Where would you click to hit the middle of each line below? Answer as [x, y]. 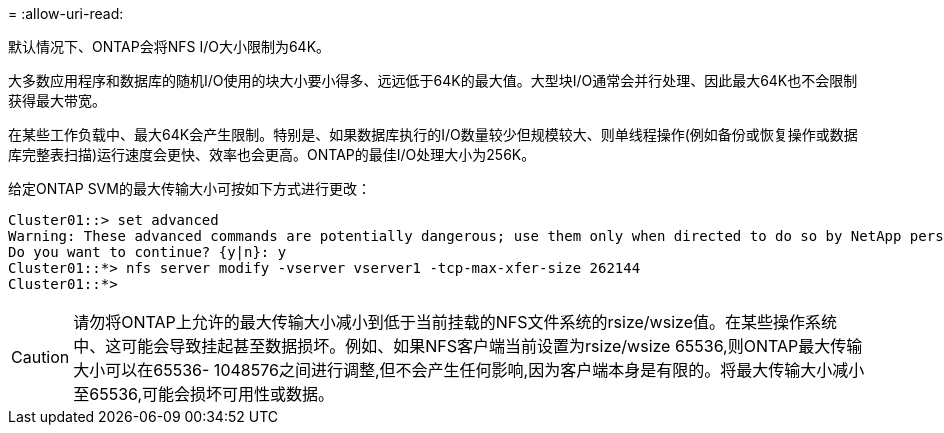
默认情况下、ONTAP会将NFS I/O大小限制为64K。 [169, 46]
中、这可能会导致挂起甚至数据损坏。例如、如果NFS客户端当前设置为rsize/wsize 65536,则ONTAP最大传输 [468, 346]
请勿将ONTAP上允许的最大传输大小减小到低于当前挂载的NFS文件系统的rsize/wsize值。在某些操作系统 [455, 322]
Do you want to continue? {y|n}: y [147, 252]
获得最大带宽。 [57, 100]
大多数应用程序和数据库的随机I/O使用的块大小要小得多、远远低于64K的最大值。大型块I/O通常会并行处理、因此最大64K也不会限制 [433, 80]
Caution [40, 357]
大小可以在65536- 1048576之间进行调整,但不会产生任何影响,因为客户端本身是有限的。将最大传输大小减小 [469, 370]
